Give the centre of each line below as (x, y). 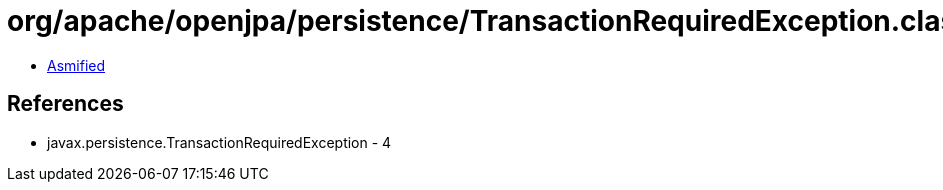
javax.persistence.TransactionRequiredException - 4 (219, 142)
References (65, 104)
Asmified (76, 65)
